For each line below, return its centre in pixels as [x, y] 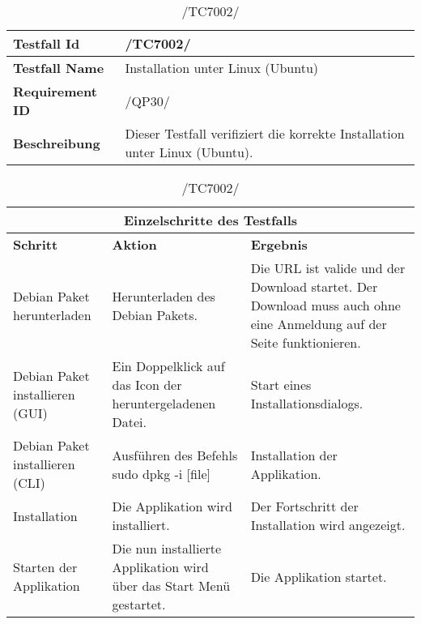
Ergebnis [279, 244]
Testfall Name [59, 68]
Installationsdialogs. [307, 403]
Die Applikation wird [172, 506]
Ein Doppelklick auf [168, 366]
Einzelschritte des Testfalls [210, 220]
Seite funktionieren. [306, 342]
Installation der [294, 455]
